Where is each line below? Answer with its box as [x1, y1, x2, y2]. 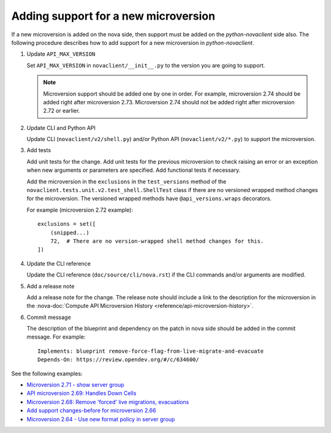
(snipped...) [50, 229, 89, 236]
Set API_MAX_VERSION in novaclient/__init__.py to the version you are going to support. [26, 61, 265, 69]
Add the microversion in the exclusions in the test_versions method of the [26, 178, 227, 185]
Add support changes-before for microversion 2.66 [26, 407, 156, 414]
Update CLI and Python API [26, 124, 96, 131]
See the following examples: [11, 370, 83, 377]
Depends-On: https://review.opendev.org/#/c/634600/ [37, 356, 199, 363]
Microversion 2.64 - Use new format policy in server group [26, 415, 175, 423]
